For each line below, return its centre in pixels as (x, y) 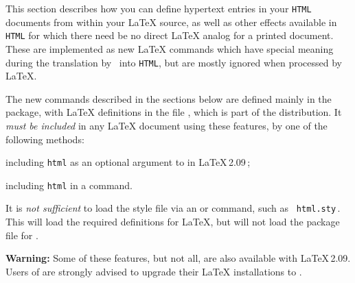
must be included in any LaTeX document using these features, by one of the (167, 125)
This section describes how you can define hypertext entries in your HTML (159, 8)
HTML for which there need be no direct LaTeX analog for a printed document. (170, 35)
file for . (22, 235)
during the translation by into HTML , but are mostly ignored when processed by (174, 62)
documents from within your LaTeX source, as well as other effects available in (171, 22)
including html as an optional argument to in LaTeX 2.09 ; (128, 162)
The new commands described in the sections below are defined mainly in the (169, 98)
